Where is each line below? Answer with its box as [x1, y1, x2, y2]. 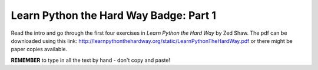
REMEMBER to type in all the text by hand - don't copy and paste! [11, 56, 171, 64]
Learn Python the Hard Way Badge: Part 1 [11, 9, 216, 22]
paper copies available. [11, 46, 68, 53]
